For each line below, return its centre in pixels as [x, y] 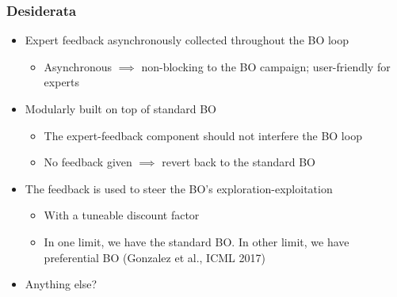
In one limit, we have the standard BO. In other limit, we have [197, 241]
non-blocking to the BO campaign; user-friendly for [266, 66]
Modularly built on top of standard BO [120, 109]
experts [62, 82]
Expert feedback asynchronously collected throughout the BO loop [187, 40]
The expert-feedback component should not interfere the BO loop [203, 135]
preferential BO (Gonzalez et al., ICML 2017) [155, 257]
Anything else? [61, 284]
